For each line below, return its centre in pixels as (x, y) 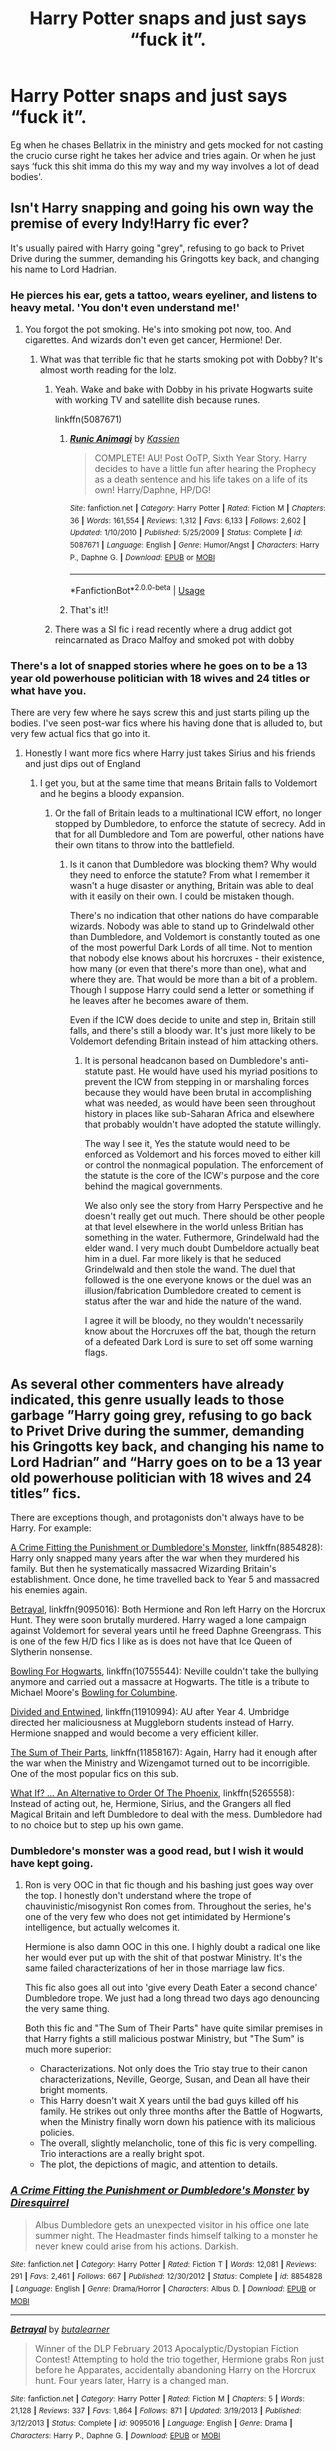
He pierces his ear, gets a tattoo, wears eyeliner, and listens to (164, 295)
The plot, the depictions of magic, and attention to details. (158, 2164)
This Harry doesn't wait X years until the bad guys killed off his (169, 2101)
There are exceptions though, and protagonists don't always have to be (157, 1518)
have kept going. (52, 1864)
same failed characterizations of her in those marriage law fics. (155, 1968)
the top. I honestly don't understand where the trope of (138, 1896)
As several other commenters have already (147, 1383)
